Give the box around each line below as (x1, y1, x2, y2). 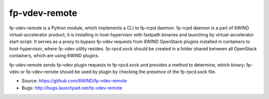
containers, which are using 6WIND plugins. (9, 53, 100, 59)
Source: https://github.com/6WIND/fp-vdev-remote (21, 78, 127, 84)
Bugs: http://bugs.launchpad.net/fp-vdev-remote (21, 85, 123, 91)
